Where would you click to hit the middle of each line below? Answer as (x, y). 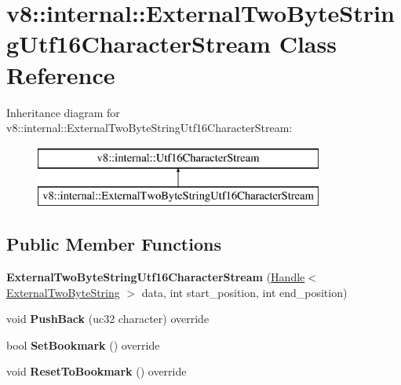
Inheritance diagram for (63, 112)
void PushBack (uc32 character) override (108, 319)
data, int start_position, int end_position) (244, 292)
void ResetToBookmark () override (97, 371)
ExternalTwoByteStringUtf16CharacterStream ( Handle (156, 277)
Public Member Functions (114, 244)
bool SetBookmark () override (83, 345)
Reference (61, 74)
